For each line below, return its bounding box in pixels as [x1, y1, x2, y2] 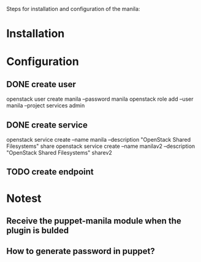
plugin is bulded [6, 225, 69, 236]
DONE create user [6, 79, 77, 90]
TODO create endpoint [6, 167, 94, 177]
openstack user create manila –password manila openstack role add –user [6, 95, 194, 103]
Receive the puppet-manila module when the [6, 215, 182, 226]
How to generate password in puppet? [6, 246, 155, 256]
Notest [6, 191, 42, 205]
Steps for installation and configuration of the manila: [6, 6, 140, 12]
